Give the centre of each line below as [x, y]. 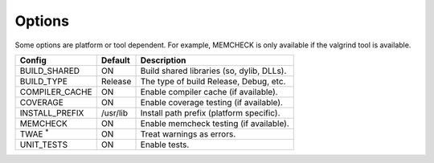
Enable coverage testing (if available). [211, 102]
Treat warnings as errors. [188, 134]
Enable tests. [165, 145]
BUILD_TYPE [44, 81]
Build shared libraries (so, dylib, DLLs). [213, 71]
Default [115, 60]
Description [163, 60]
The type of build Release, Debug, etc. [213, 81]
